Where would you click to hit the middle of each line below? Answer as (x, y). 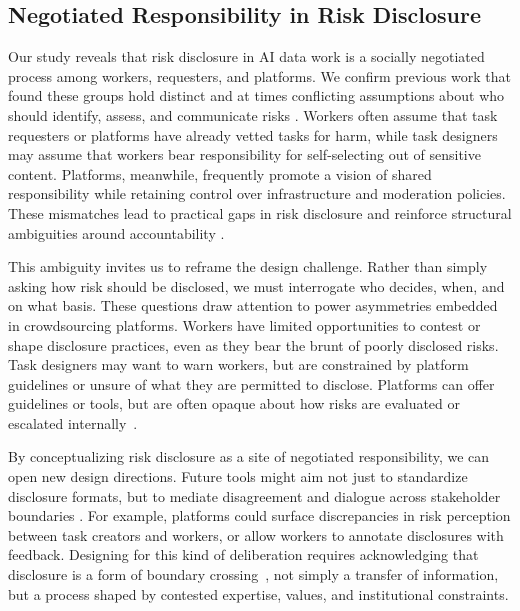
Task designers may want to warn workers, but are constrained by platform (238, 364)
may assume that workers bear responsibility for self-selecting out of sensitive (244, 154)
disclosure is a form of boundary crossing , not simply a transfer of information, (253, 574)
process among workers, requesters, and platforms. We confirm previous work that (259, 75)
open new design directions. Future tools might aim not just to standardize (238, 476)
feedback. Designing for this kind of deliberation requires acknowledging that (243, 554)
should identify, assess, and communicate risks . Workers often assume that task (253, 114)
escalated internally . (73, 422)
